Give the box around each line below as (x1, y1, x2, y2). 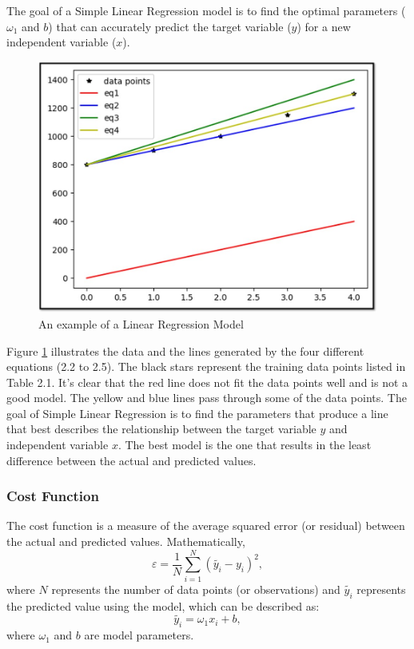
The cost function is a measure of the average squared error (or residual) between (6, 517, 405, 534)
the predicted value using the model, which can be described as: (6, 597, 320, 614)
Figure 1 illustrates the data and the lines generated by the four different (6, 342, 364, 359)
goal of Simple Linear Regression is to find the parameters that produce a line (6, 404, 388, 421)
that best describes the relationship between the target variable (6, 420, 316, 437)
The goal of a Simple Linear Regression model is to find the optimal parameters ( (6, 2, 406, 18)
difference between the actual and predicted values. (6, 452, 257, 468)
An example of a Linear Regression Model (38, 315, 244, 332)
